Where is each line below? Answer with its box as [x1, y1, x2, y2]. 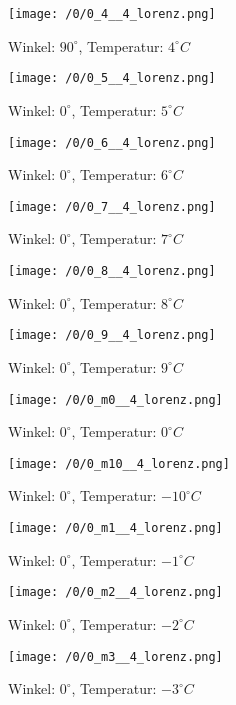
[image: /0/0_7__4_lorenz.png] [8, 199, 216, 214]
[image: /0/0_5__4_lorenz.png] [8, 71, 216, 86]
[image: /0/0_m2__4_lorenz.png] [8, 585, 223, 600]
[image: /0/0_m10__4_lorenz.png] [8, 456, 230, 471]
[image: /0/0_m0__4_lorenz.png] [8, 392, 223, 407]
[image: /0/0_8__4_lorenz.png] [8, 264, 216, 278]
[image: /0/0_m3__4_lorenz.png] [8, 649, 223, 664]
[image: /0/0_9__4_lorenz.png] [8, 328, 216, 343]
